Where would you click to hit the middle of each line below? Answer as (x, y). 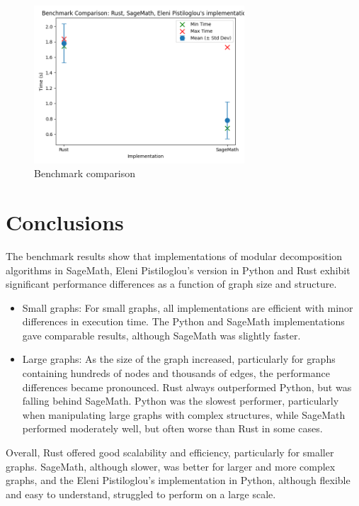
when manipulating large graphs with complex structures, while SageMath (184, 414)
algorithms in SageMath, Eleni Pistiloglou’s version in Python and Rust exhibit (178, 270)
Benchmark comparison (85, 173)
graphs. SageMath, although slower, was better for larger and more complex (171, 466)
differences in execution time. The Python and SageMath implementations (183, 321)
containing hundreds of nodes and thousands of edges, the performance (176, 373)
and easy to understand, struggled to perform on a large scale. (141, 494)
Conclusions (65, 221)
